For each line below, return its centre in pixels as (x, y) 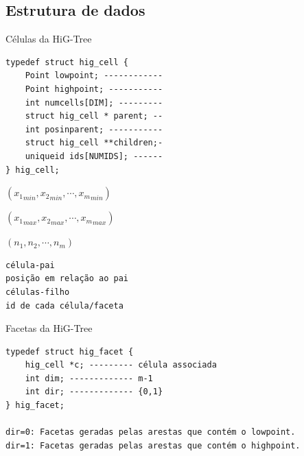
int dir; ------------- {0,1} (94, 392)
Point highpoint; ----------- (94, 89)
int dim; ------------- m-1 (89, 378)
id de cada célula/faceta (65, 305)
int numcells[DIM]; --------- (94, 103)
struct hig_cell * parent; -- (94, 116)
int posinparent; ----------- (94, 129)
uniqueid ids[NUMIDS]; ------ (94, 156)
